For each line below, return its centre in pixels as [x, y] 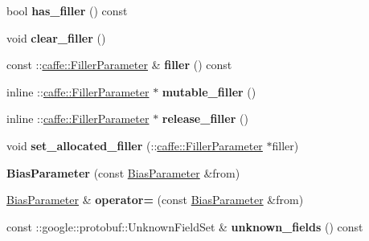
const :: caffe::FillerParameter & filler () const [119, 65]
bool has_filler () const [67, 10]
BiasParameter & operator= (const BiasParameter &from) [155, 200]
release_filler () [205, 118]
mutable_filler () [209, 91]
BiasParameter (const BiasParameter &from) [123, 172]
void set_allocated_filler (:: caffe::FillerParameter [135, 145]
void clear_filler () [56, 37]
